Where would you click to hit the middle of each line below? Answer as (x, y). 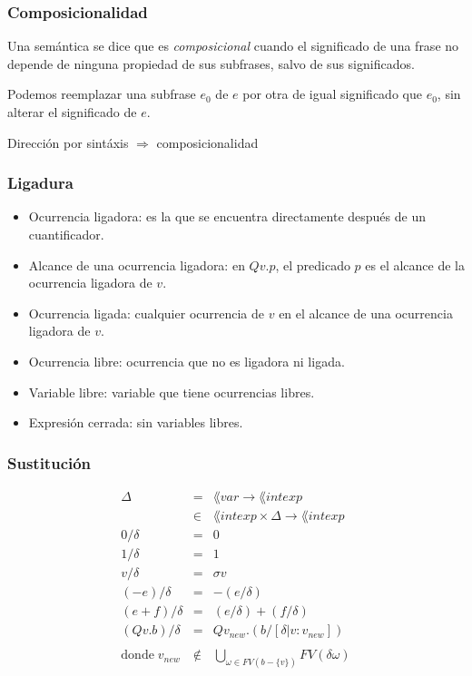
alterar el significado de (72, 112)
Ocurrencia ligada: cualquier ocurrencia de (147, 313)
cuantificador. (66, 234)
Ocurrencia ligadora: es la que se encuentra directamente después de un (227, 216)
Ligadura (40, 183)
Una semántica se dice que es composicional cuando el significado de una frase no (233, 46)
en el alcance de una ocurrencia (366, 313)
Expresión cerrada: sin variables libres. (136, 422)
